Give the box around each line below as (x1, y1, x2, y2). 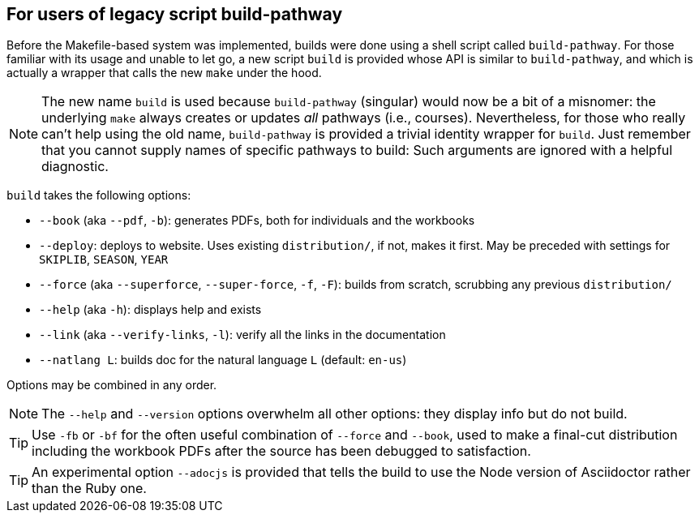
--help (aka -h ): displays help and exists (39, 302, 262, 317)
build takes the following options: (6, 188, 191, 203)
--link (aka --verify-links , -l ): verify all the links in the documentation (39, 328, 446, 342)
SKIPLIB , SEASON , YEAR (39, 252, 169, 267)
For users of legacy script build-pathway (6, 4, 343, 24)
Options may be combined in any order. (6, 378, 217, 392)
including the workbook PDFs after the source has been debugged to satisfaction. (32, 443, 531, 460)
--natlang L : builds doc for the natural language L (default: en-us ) (39, 353, 407, 367)
